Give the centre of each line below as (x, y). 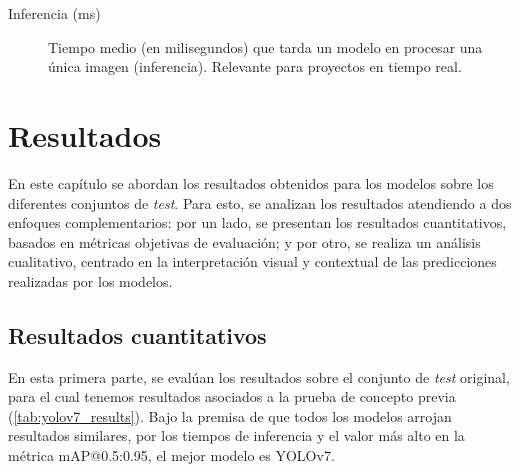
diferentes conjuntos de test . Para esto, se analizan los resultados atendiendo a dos (260, 202)
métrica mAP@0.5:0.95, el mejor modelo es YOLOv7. (171, 455)
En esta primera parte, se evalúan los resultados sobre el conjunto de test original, (259, 376)
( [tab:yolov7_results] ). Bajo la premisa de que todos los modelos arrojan (230, 415)
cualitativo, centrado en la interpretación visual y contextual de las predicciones (252, 261)
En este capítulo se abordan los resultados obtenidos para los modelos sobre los (251, 182)
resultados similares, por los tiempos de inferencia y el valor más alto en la (236, 435)
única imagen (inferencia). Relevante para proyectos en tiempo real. (255, 66)
